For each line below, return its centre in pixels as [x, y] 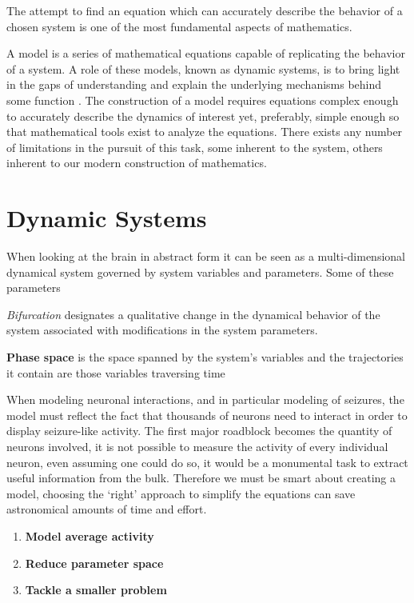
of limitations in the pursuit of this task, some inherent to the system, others [195, 147]
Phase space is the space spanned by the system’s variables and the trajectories [205, 357]
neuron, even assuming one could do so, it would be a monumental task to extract [207, 462]
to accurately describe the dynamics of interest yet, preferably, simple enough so [203, 116]
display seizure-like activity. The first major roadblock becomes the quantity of [199, 431]
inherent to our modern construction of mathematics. [137, 163]
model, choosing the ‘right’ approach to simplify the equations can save [181, 493]
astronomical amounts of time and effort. [107, 509]
